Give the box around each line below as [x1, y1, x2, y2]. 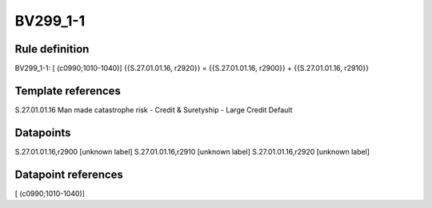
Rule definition [14, 42, 90, 56]
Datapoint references [14, 167, 124, 181]
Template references [14, 84, 122, 97]
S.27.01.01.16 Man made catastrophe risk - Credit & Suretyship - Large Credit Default [14, 104, 293, 115]
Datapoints [14, 126, 71, 139]
